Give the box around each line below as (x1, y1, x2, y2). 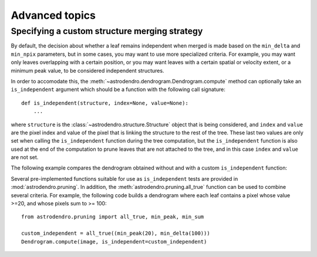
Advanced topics (11, 9, 96, 22)
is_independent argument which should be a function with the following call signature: (11, 86, 225, 93)
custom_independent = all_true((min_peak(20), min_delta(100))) (21, 230, 211, 237)
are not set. (11, 154, 39, 161)
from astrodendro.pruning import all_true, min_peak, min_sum (21, 214, 204, 220)
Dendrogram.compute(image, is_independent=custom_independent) (21, 238, 207, 245)
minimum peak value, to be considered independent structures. (11, 67, 164, 74)
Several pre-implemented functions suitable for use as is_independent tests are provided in (11, 175, 238, 182)
